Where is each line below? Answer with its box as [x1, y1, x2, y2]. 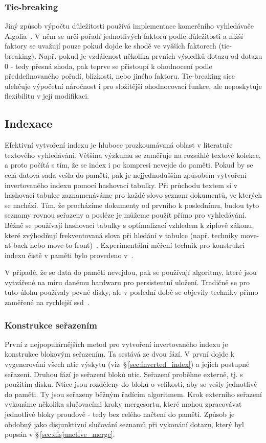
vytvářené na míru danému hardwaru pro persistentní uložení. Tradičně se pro [5, 276, 250, 287]
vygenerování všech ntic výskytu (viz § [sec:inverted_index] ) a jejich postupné [5, 359, 250, 369]
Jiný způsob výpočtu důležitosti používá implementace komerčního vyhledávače [5, 20, 254, 31]
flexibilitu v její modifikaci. [5, 90, 89, 101]
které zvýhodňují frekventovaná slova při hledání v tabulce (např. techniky [5, 229, 238, 240]
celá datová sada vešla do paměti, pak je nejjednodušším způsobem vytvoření [5, 169, 247, 180]
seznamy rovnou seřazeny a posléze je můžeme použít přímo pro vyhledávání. [5, 209, 247, 220]
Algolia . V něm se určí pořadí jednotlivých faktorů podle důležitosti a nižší [5, 30, 243, 41]
